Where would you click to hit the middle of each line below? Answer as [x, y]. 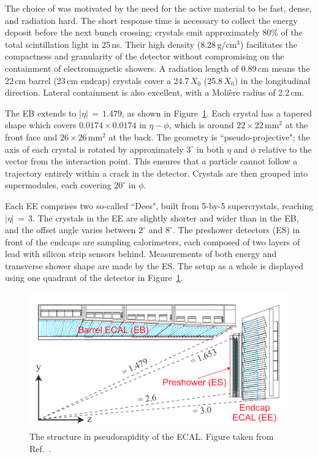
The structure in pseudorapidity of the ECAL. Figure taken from [152, 436]
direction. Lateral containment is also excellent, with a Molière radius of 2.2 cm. [155, 92]
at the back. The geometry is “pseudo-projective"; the [209, 136]
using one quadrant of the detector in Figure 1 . [94, 278]
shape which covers [41, 125]
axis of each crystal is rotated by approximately [94, 149]
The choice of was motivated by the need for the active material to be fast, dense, [158, 8]
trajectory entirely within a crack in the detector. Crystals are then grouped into [157, 173]
